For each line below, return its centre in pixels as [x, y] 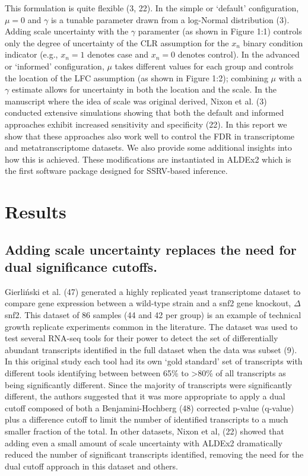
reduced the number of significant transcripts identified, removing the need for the [154, 454]
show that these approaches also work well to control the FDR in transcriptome [150, 136]
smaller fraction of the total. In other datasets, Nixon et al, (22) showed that [145, 431]
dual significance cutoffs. [81, 267]
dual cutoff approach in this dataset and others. [91, 466]
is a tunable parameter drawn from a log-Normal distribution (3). [170, 19]
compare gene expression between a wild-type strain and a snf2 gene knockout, [148, 303]
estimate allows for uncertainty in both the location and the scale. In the [144, 89]
